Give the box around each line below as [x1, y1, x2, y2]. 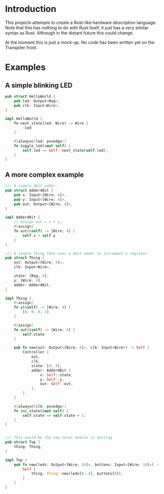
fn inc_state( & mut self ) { [14, 409, 69, 413]
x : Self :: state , [40, 372, 73, 377]
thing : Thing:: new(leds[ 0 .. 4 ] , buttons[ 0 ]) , [31, 471, 123, 476]
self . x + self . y [22, 233, 56, 238]
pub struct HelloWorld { [5, 94, 56, 99]
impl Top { [5, 457, 27, 462]
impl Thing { [5, 296, 32, 301]
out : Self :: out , [40, 382, 73, 387]
